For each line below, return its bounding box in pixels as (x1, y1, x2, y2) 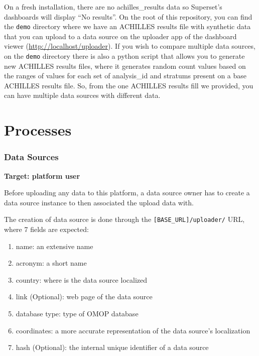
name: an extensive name (16, 241, 93, 251)
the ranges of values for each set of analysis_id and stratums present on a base (4, 70, 247, 81)
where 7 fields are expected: (4, 224, 89, 234)
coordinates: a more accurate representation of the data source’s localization (16, 325, 250, 335)
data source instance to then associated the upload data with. (4, 197, 194, 207)
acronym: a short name (16, 258, 87, 268)
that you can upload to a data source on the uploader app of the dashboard (4, 31, 237, 41)
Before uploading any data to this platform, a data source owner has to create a (4, 187, 250, 198)
